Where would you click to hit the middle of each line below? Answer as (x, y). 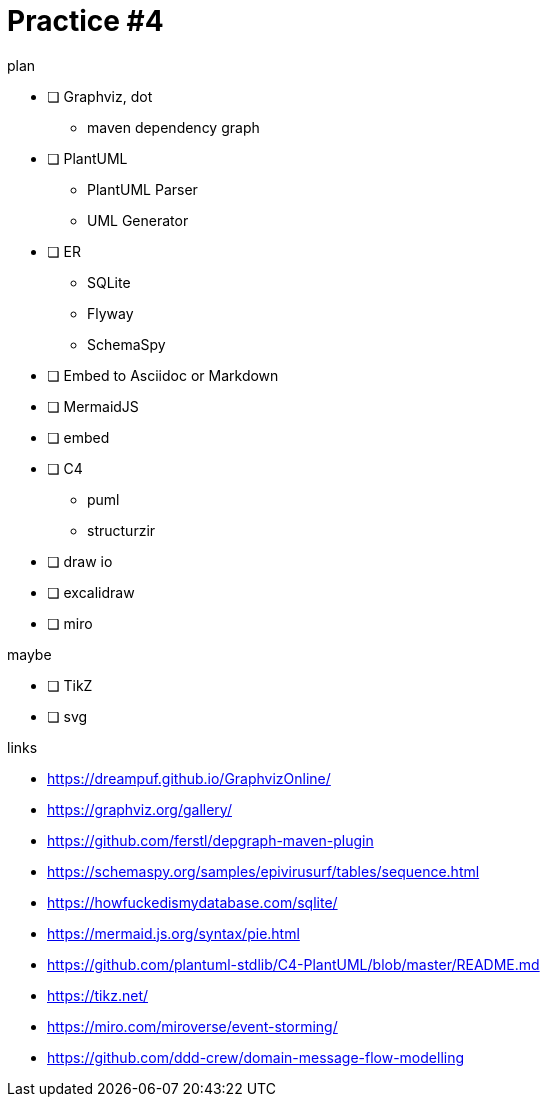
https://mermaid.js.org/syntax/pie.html (173, 933)
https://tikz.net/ (98, 995)
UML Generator (138, 220)
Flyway (110, 313)
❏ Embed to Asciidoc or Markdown (163, 375)
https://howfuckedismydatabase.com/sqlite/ (192, 902)
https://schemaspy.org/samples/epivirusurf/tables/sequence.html (263, 871)
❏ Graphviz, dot (100, 96)
